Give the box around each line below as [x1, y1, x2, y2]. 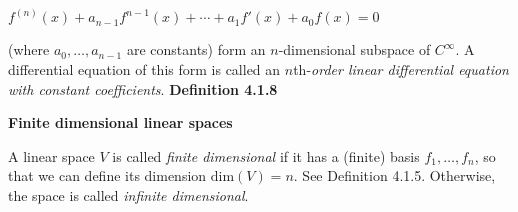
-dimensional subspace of [278, 39, 431, 60]
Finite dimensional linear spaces [8, 112, 233, 133]
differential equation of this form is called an [8, 59, 281, 80]
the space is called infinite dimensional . [8, 185, 249, 205]
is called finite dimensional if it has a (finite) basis [112, 145, 420, 166]
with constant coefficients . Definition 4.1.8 [8, 78, 278, 99]
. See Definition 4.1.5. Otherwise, [293, 165, 496, 186]
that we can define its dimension [8, 165, 207, 186]
